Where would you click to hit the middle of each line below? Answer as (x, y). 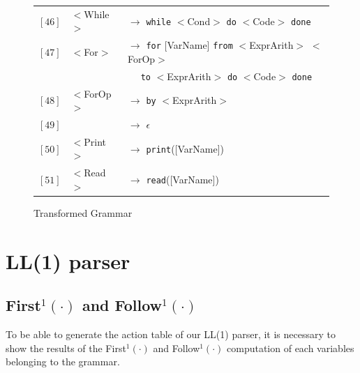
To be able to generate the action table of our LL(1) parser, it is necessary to (171, 334)
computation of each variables (291, 348)
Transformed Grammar (83, 213)
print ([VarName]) (185, 148)
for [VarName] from (189, 45)
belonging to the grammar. (63, 361)
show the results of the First (66, 348)
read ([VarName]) (182, 180)
